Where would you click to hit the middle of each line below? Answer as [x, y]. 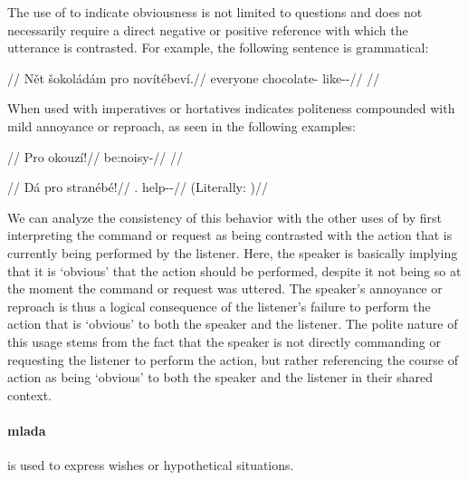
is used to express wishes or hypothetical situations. [151, 465]
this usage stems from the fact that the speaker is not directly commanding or [224, 341]
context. [29, 394]
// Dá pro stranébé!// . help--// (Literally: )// [138, 187]
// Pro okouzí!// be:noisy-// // [95, 156]
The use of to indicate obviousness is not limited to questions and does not [215, 12]
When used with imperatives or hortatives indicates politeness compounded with [231, 108]
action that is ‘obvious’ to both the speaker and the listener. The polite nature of [233, 324]
